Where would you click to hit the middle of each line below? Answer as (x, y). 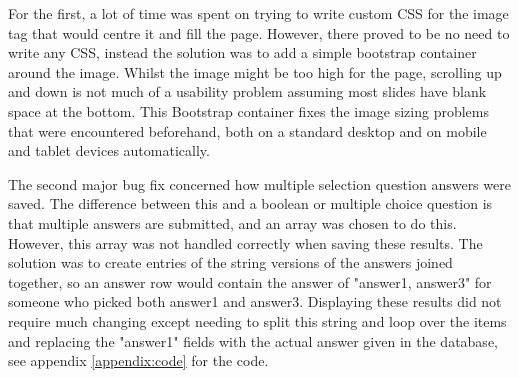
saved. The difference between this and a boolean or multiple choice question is (250, 203)
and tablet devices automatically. (109, 150)
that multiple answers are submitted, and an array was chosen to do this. (232, 222)
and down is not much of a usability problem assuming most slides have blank (247, 91)
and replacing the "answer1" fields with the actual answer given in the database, (253, 340)
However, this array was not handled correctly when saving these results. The (245, 242)
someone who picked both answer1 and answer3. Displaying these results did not (255, 301)
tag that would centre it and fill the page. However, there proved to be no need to (259, 32)
